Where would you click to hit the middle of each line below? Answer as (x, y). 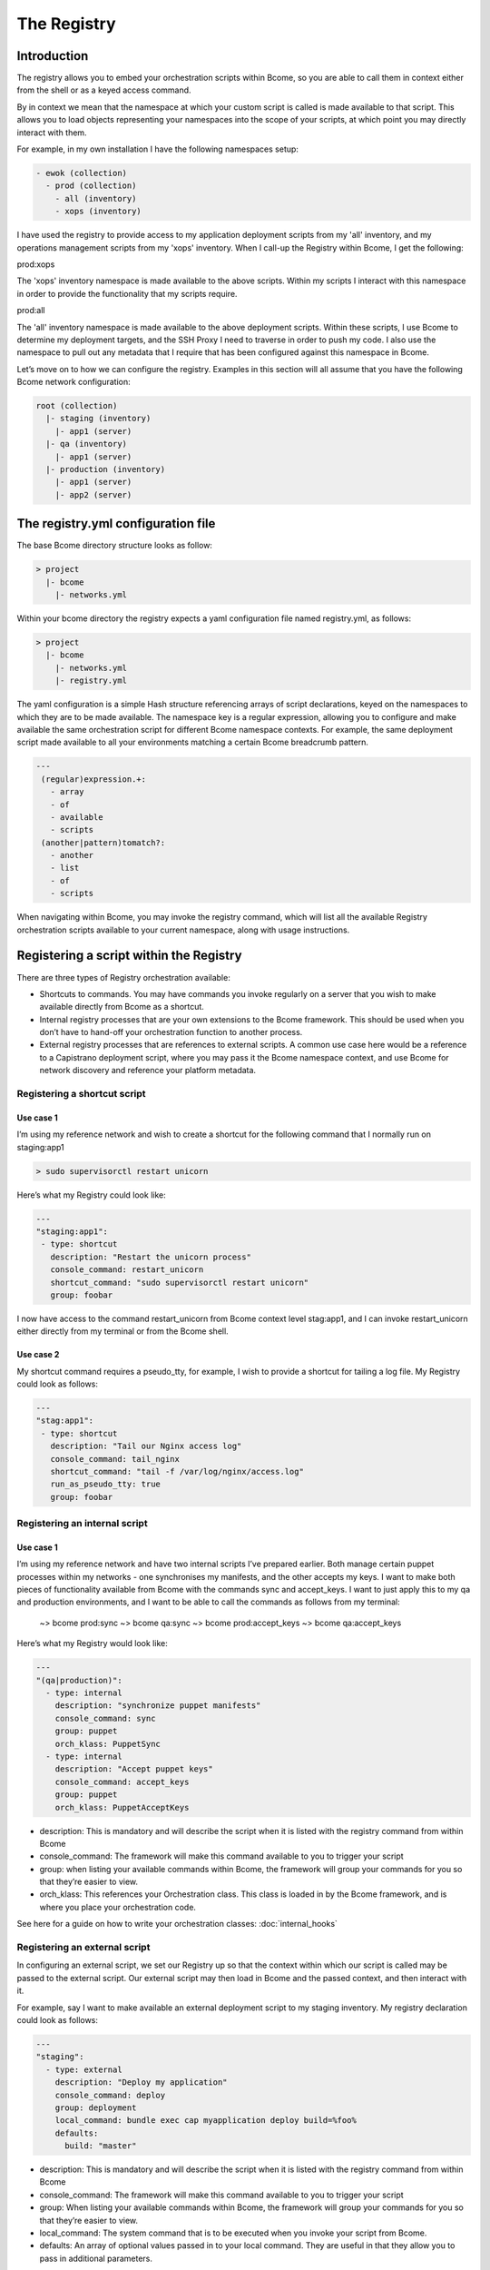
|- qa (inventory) (86, 444)
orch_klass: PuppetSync (108, 1744)
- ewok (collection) (81, 173)
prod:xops (36, 264)
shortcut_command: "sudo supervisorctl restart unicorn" (180, 1282)
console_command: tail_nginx (115, 1459)
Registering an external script (83, 1948)
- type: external (84, 2069)
